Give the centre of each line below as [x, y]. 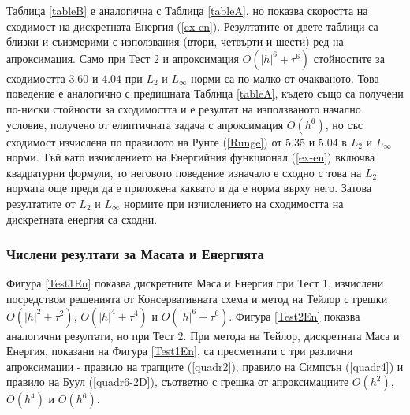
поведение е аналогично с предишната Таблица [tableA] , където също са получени [205, 93]
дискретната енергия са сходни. [82, 219]
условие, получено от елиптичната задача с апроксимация [145, 124]
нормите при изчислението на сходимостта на [234, 203]
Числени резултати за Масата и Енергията [135, 254]
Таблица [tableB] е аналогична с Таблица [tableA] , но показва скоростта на [187, 10]
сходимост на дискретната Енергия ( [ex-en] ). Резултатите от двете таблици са [192, 26]
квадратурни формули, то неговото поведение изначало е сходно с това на [184, 172]
